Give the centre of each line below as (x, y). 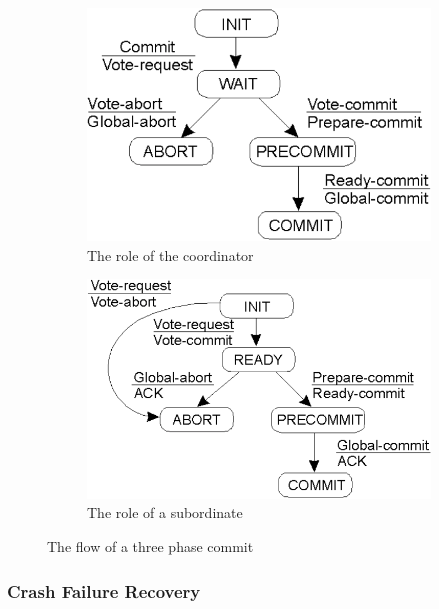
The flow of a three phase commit (150, 546)
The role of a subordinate (165, 512)
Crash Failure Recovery (104, 590)
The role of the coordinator (170, 254)
